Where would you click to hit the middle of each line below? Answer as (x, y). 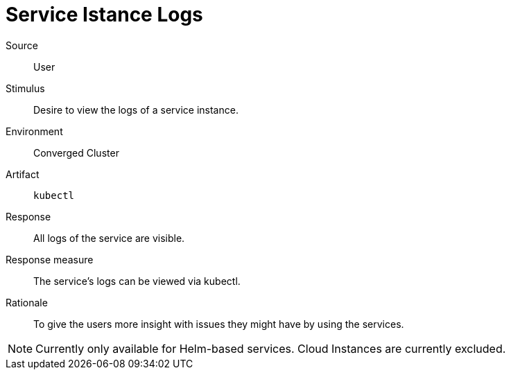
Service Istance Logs (104, 15)
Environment (34, 131)
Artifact (23, 174)
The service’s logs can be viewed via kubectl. (137, 281)
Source (22, 45)
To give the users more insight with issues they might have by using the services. (219, 324)
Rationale (27, 302)
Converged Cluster (76, 152)
